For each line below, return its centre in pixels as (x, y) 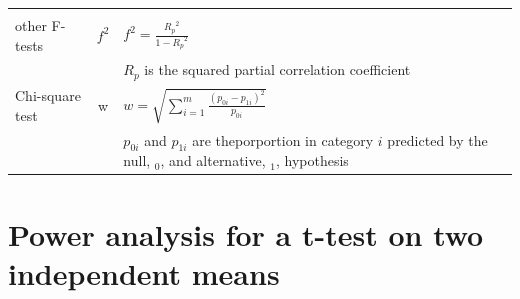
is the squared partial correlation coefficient (277, 69)
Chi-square (48, 95)
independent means (144, 272)
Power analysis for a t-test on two (246, 233)
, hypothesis (312, 160)
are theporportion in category (283, 139)
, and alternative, (213, 160)
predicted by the (437, 139)
